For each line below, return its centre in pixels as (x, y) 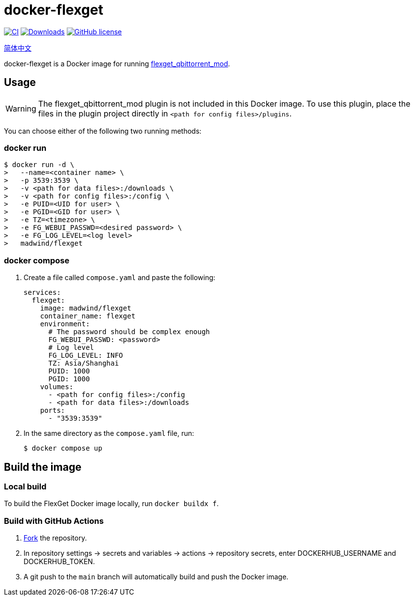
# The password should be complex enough (129, 332)
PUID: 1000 (69, 371)
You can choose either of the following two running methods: (103, 131)
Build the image (43, 467)
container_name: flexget (88, 316)
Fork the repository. (55, 538)
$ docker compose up (63, 448)
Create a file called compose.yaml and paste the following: (120, 278)
